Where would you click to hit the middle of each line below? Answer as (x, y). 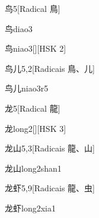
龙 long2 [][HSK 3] (36, 128)
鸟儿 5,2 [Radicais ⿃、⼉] (50, 68)
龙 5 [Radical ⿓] (33, 108)
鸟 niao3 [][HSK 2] (36, 48)
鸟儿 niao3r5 (27, 88)
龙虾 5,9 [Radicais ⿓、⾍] (50, 188)
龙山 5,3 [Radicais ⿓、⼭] (50, 148)
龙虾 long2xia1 (30, 208)
